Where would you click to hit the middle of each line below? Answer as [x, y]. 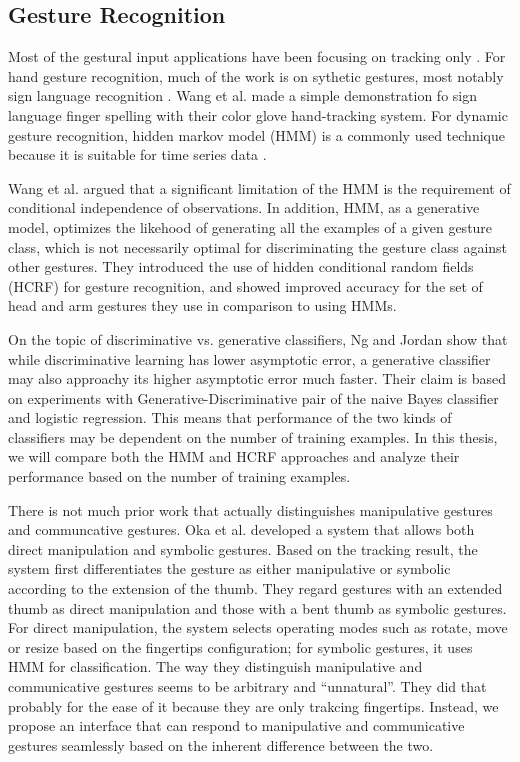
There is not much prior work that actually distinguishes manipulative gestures [250, 509]
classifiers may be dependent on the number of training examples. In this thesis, [253, 436]
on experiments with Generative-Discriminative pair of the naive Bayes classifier [253, 397]
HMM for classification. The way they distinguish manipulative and [215, 666]
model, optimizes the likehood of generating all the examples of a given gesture [250, 226]
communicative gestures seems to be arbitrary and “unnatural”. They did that [247, 686]
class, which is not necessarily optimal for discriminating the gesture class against [258, 246]
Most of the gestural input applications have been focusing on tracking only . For [257, 56]
